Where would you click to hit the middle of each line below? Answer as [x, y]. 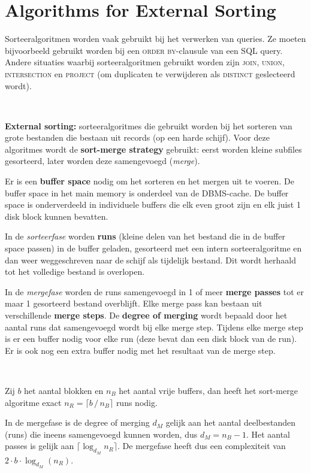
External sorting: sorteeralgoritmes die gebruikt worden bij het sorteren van [149, 125]
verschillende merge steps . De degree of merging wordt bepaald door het [146, 315]
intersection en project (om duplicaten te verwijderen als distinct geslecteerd [150, 73]
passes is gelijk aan [40, 446]
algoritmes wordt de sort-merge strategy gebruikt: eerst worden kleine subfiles [153, 149]
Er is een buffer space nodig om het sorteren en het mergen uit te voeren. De [150, 181]
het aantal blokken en [64, 390]
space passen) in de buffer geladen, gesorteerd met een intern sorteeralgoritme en [153, 248]
